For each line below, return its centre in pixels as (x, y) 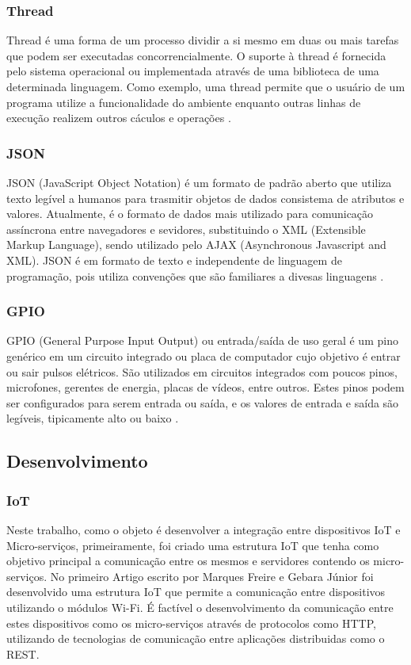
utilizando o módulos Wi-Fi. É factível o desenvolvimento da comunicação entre (200, 607)
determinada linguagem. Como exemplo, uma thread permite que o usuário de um (206, 86)
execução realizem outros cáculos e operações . (119, 118)
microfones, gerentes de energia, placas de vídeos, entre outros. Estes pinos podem (205, 387)
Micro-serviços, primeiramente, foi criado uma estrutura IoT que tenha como (193, 545)
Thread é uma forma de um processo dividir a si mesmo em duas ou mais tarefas (203, 40)
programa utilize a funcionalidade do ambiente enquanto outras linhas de (184, 102)
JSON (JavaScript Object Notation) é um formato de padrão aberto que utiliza (199, 182)
